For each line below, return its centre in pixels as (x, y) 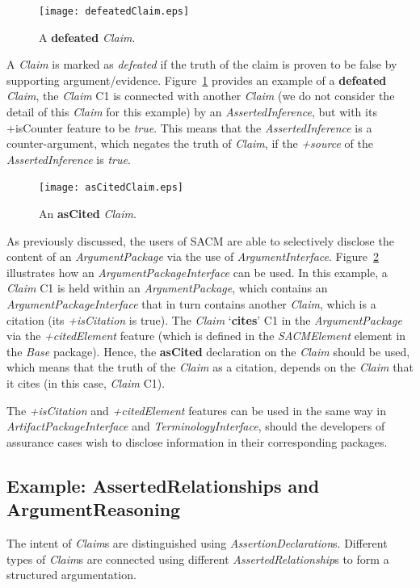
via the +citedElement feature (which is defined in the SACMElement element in (206, 336)
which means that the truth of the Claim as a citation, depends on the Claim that (210, 367)
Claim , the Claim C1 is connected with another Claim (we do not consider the (201, 96)
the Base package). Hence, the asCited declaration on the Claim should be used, (208, 351)
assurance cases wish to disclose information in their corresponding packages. (197, 441)
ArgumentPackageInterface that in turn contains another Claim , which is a (191, 304)
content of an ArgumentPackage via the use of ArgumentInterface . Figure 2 (193, 256)
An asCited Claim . (88, 214)
